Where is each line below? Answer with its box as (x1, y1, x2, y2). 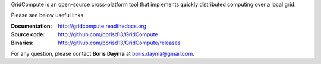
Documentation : (11, 23, 52, 30)
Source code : (11, 31, 45, 38)
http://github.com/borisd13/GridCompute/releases (58, 39, 181, 46)
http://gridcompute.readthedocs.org (58, 23, 147, 30)
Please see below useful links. (11, 12, 86, 19)
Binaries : (11, 39, 34, 46)
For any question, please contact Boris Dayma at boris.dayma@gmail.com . (11, 50, 194, 57)
